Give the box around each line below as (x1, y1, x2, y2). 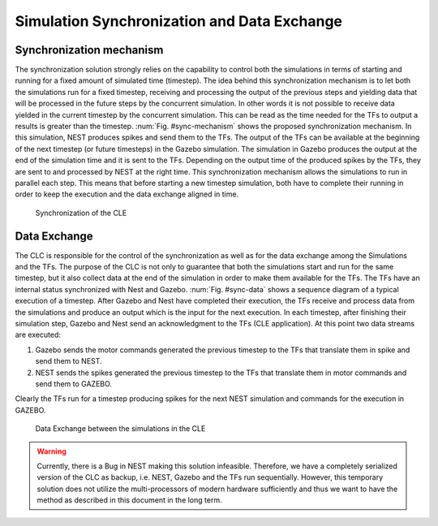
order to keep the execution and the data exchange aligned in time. (15, 189, 239, 199)
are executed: (15, 330, 61, 340)
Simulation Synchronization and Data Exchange (15, 12, 343, 30)
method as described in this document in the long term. (36, 495, 222, 505)
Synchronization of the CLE (35, 208, 127, 218)
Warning (36, 446, 67, 456)
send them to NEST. (35, 356, 102, 366)
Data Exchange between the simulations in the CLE (35, 424, 206, 433)
